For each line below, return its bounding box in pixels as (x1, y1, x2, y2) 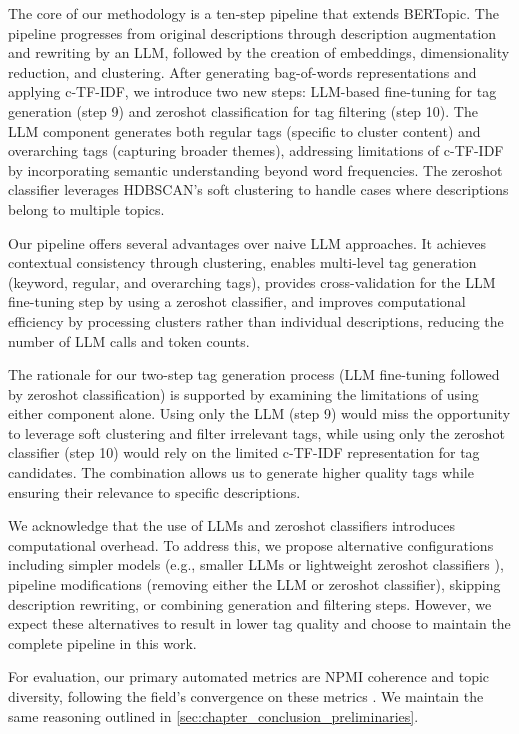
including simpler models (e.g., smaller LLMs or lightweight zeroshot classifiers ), (8, 554, 504, 575)
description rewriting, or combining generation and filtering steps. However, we (8, 593, 492, 614)
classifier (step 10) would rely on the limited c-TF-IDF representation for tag (8, 442, 480, 463)
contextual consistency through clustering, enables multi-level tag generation (8, 252, 477, 273)
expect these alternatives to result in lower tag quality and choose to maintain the (8, 613, 511, 634)
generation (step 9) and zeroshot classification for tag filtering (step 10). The (8, 100, 478, 121)
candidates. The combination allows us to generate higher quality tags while (8, 462, 474, 483)
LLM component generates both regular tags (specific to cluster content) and (8, 120, 481, 141)
